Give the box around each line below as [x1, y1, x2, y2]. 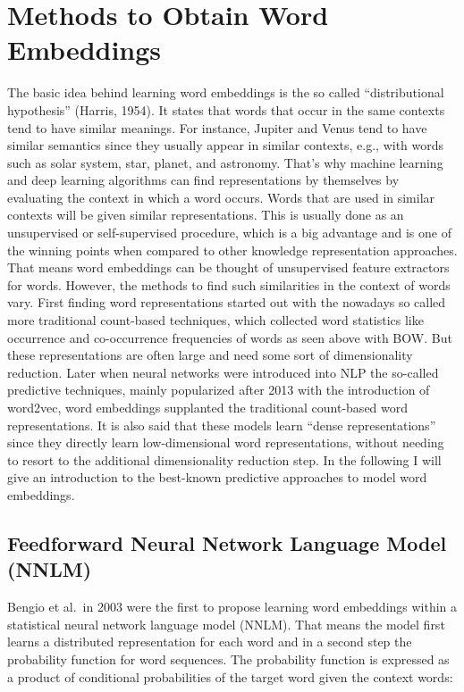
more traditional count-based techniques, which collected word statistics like [7, 311, 424, 329]
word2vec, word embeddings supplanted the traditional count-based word [7, 398, 409, 416]
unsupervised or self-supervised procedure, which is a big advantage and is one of [7, 223, 451, 242]
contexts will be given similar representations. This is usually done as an [7, 205, 404, 224]
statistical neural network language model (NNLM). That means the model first [7, 614, 445, 633]
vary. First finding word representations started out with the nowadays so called [7, 293, 446, 312]
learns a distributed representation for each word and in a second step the [7, 632, 412, 651]
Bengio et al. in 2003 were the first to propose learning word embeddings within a [7, 597, 458, 616]
